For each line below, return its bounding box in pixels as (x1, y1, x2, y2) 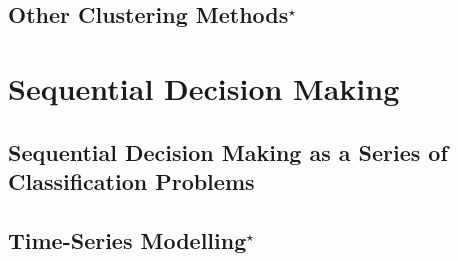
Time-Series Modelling (8, 224, 247, 255)
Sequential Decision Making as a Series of (8, 136, 448, 167)
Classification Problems (8, 165, 255, 196)
